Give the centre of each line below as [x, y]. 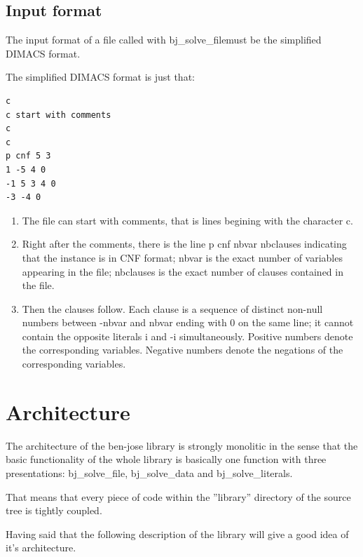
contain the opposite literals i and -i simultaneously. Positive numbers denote [187, 336]
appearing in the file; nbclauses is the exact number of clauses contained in [183, 271]
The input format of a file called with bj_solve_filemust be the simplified [164, 40]
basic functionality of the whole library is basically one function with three [166, 459]
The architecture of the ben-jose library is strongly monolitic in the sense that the [182, 445]
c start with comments [59, 115]
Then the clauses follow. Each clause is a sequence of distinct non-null [172, 308]
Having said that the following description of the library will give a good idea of [177, 533]
